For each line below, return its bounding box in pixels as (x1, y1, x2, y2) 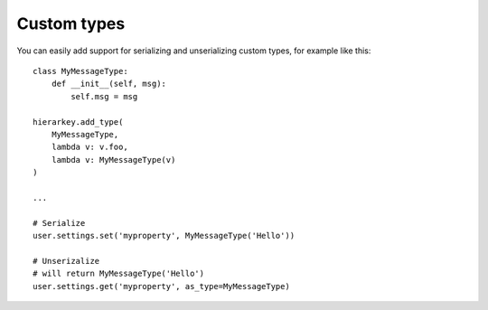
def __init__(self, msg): (51, 79, 167, 89)
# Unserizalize (33, 256, 100, 266)
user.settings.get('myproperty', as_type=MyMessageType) (33, 281, 291, 291)
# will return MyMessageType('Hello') (33, 268, 205, 279)
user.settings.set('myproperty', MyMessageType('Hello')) (33, 230, 296, 241)
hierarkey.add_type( (33, 117, 124, 127)
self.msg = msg (70, 91, 138, 101)
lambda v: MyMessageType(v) (51, 155, 176, 164)
